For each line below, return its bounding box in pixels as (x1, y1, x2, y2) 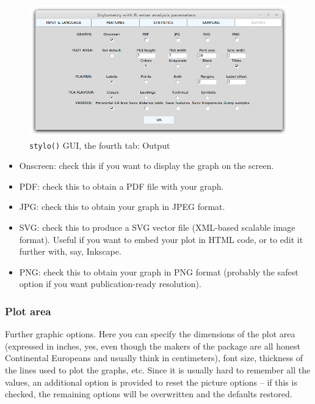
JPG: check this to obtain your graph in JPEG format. (19, 200, 225, 213)
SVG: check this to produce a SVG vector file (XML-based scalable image (19, 221, 295, 234)
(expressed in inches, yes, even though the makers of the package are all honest (5, 339, 300, 352)
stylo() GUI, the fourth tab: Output (29, 138, 170, 151)
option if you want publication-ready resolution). (19, 277, 201, 290)
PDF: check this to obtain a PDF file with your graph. (19, 179, 224, 192)
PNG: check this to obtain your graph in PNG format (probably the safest (19, 265, 299, 278)
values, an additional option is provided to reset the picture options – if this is (5, 375, 297, 388)
